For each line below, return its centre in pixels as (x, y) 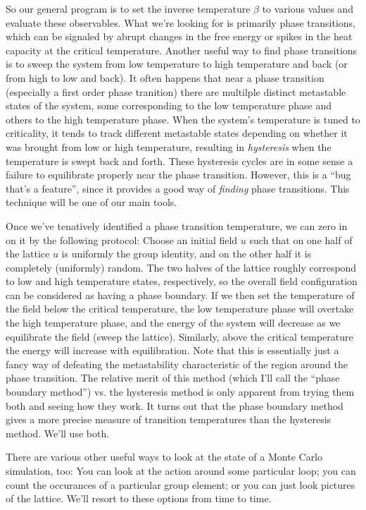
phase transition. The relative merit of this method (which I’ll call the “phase (173, 378)
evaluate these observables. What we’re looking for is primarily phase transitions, (181, 22)
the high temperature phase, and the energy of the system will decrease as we (173, 323)
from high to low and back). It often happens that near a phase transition (165, 77)
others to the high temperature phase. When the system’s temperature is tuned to (183, 119)
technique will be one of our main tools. (91, 202)
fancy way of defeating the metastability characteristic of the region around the (177, 364)
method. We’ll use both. (58, 433)
